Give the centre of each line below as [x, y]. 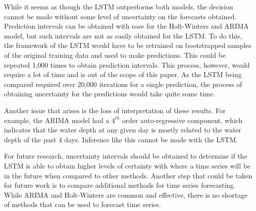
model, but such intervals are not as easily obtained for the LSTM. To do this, [123, 35]
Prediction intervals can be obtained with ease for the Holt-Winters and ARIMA [127, 26]
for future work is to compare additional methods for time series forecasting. [120, 185]
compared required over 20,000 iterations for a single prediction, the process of [123, 84]
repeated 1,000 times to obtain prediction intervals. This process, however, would [127, 64]
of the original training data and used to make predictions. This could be [115, 55]
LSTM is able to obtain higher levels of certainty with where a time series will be [127, 165]
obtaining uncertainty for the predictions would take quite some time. [110, 94]
